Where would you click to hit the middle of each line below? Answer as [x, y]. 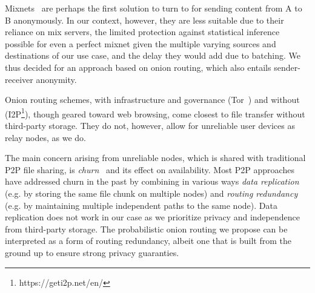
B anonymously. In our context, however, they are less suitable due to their [144, 20]
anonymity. [56, 79]
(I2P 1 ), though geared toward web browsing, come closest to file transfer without [155, 113]
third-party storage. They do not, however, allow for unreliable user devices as [150, 125]
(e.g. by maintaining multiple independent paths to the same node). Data [141, 205]
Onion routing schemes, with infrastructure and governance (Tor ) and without [152, 100]
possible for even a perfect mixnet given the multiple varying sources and [141, 43]
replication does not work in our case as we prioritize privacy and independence [152, 217]
